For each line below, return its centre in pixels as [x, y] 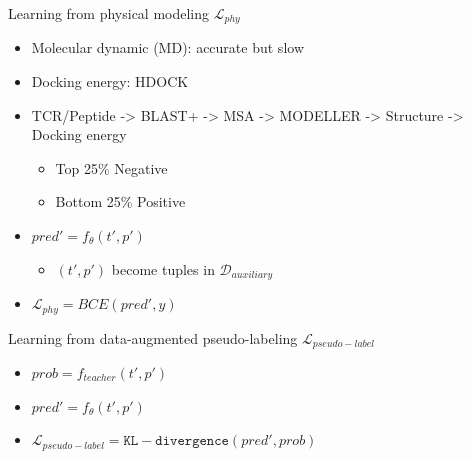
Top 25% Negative [111, 167]
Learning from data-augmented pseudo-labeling [153, 337]
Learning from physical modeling [109, 13]
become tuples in [163, 268]
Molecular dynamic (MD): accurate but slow [167, 47]
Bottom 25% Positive [120, 201]
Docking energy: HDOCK [110, 81]
